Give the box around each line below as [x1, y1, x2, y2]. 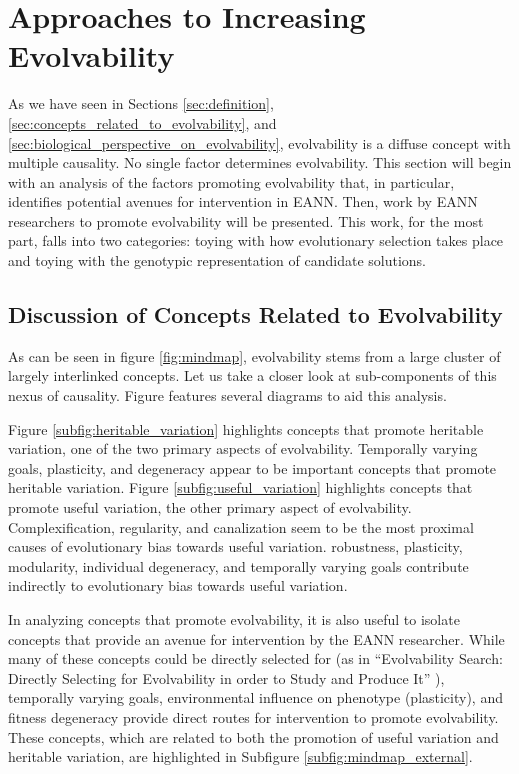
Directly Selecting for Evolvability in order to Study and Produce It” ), [8, 667, 445, 688]
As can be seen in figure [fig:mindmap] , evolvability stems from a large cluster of [8, 345, 501, 366]
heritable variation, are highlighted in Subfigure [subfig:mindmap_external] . [8, 746, 473, 767]
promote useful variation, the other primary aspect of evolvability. [8, 497, 412, 518]
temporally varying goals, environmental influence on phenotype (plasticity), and [8, 687, 503, 708]
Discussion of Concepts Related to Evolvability [8, 299, 503, 330]
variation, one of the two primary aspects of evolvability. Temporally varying [8, 438, 478, 459]
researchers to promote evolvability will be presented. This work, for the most [8, 210, 484, 231]
